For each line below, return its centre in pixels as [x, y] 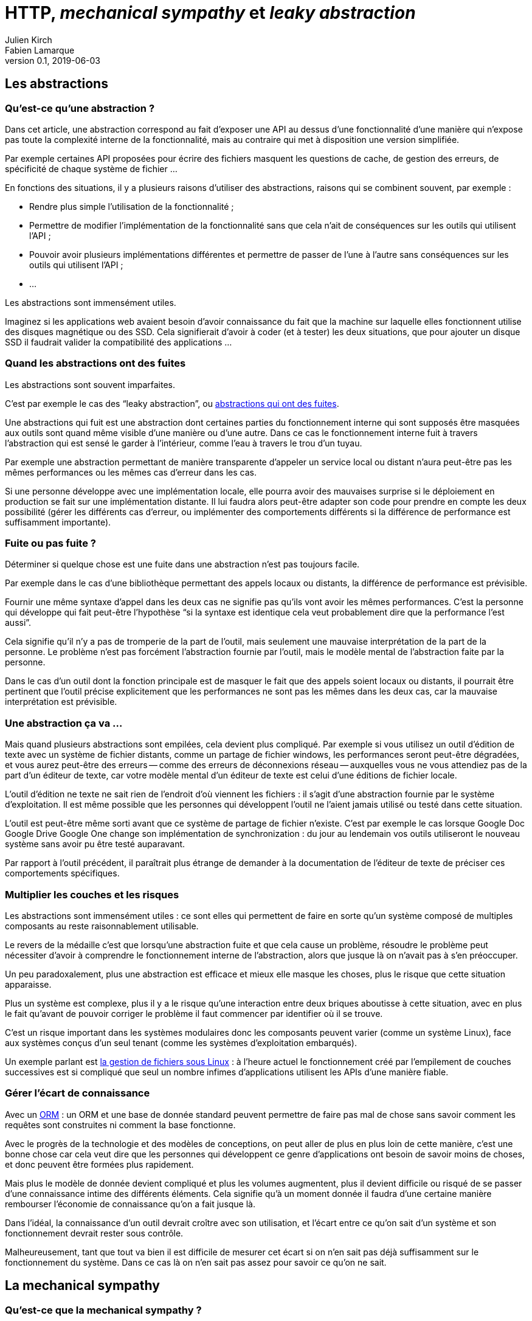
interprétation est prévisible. [61, 702]
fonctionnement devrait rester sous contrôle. [94, 1233]
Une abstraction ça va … [64, 723]
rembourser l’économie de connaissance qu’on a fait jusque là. [130, 1204]
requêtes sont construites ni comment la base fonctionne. [120, 1125]
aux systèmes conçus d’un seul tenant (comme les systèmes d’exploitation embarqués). [181, 1042]
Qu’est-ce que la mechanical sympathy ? [103, 1310]
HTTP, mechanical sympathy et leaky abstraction [210, 13]
